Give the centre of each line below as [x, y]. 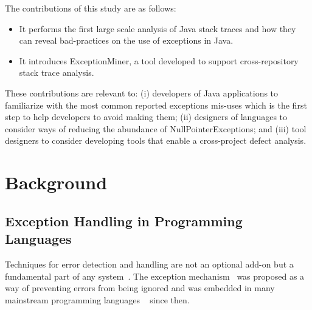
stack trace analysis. [57, 72]
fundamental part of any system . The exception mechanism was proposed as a [155, 276]
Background [56, 182]
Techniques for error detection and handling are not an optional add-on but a [149, 264]
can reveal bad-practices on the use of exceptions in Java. [126, 40]
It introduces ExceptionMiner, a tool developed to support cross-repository [159, 60]
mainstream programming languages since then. [97, 299]
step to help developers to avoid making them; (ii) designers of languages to [146, 117]
